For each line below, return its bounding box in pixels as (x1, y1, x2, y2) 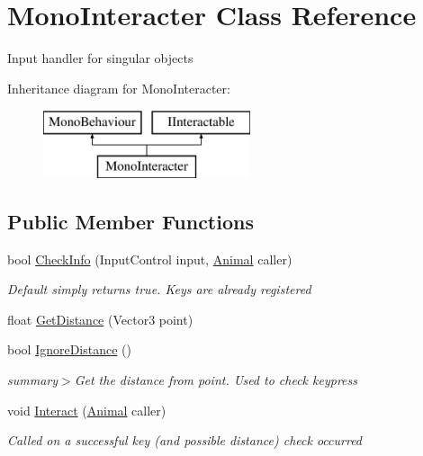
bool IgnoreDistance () (7, 340, 131, 359)
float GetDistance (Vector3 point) (7, 309, 193, 328)
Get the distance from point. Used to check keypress (74, 371, 357, 389)
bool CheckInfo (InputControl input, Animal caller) (7, 249, 292, 268)
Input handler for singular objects (7, 49, 193, 67)
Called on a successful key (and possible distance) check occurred (7, 431, 363, 450)
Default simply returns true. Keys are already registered (7, 280, 311, 299)
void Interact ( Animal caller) (7, 400, 166, 419)
